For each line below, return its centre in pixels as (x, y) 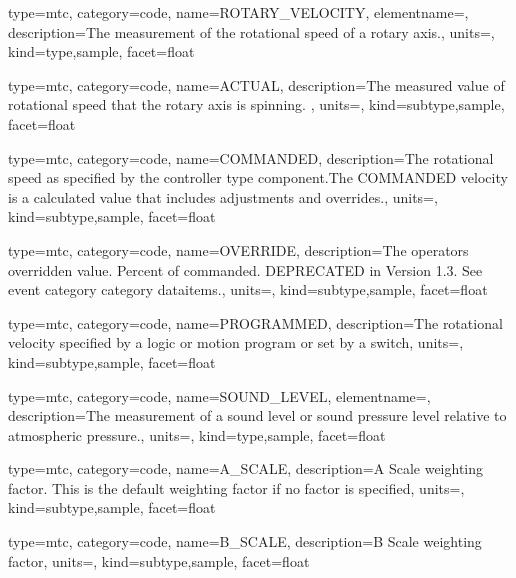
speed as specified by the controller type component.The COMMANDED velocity (258, 177)
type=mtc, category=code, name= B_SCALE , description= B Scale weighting (245, 541)
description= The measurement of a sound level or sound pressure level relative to (257, 415)
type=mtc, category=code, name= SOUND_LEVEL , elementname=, (219, 395)
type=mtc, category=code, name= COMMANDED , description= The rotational (251, 157)
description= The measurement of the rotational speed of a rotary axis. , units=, (251, 31)
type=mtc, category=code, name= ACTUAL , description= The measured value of (256, 84)
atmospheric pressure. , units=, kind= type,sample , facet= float (197, 434)
